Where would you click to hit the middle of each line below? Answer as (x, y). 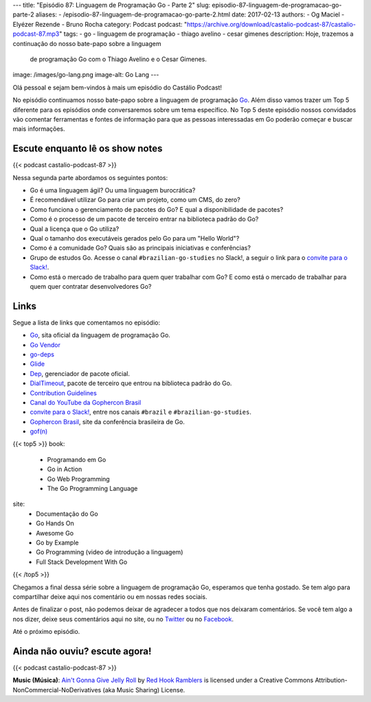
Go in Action (65, 469)
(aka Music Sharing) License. (144, 690)
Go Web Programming (78, 479)
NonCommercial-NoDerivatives (57, 690)
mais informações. (39, 129)
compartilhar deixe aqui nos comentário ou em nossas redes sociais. (110, 596)
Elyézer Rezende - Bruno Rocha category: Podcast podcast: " (100, 24)
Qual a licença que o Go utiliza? (75, 229)
